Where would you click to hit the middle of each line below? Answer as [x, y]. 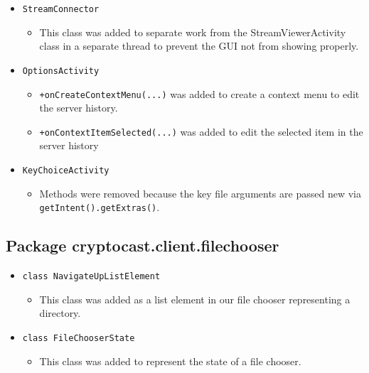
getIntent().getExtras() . [100, 207]
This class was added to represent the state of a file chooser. [170, 361]
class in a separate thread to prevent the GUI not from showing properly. [199, 46]
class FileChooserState [79, 338]
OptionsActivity [61, 71]
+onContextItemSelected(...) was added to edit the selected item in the [201, 131]
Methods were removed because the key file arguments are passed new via [200, 193]
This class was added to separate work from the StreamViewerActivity [193, 32]
